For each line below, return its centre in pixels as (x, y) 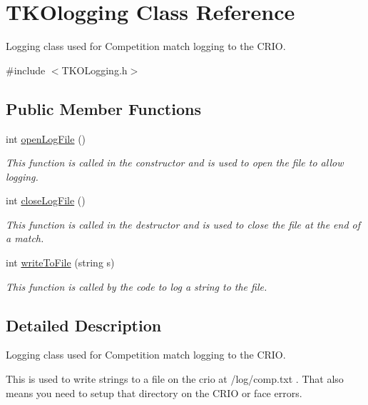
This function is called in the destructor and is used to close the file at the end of (183, 224)
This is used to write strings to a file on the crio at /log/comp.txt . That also (175, 379)
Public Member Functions (103, 108)
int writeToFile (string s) (60, 262)
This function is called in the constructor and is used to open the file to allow (175, 162)
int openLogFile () (46, 138)
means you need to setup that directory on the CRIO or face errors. (154, 392)
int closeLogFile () (46, 200)
